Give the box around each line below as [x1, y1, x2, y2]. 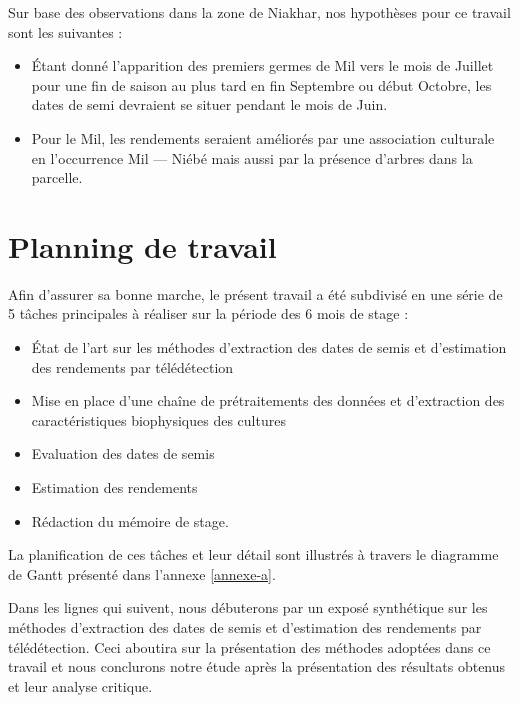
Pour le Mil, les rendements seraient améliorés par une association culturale [31, 127, 495, 148]
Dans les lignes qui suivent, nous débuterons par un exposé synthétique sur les [8, 597, 488, 618]
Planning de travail [8, 225, 277, 266]
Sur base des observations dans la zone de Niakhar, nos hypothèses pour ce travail [8, 2, 511, 22]
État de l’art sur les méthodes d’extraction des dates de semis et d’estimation [31, 337, 507, 358]
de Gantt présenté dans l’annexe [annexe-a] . [8, 563, 276, 584]
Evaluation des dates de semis [31, 443, 215, 464]
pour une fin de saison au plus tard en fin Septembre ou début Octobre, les [31, 74, 492, 95]
